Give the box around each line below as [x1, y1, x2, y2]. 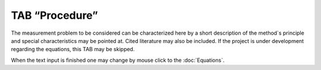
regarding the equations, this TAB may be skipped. [11, 46, 135, 53]
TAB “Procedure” [11, 9, 98, 22]
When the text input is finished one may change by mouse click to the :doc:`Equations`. [11, 56, 225, 64]
